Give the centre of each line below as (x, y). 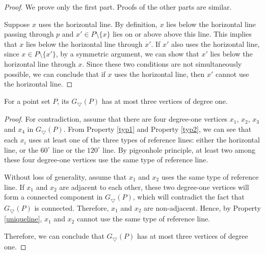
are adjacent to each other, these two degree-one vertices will (154, 187)
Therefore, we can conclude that (54, 235)
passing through (29, 34)
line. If (14, 187)
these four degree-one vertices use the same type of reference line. (106, 160)
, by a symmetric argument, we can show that (127, 54)
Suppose (17, 24)
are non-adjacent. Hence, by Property (202, 207)
